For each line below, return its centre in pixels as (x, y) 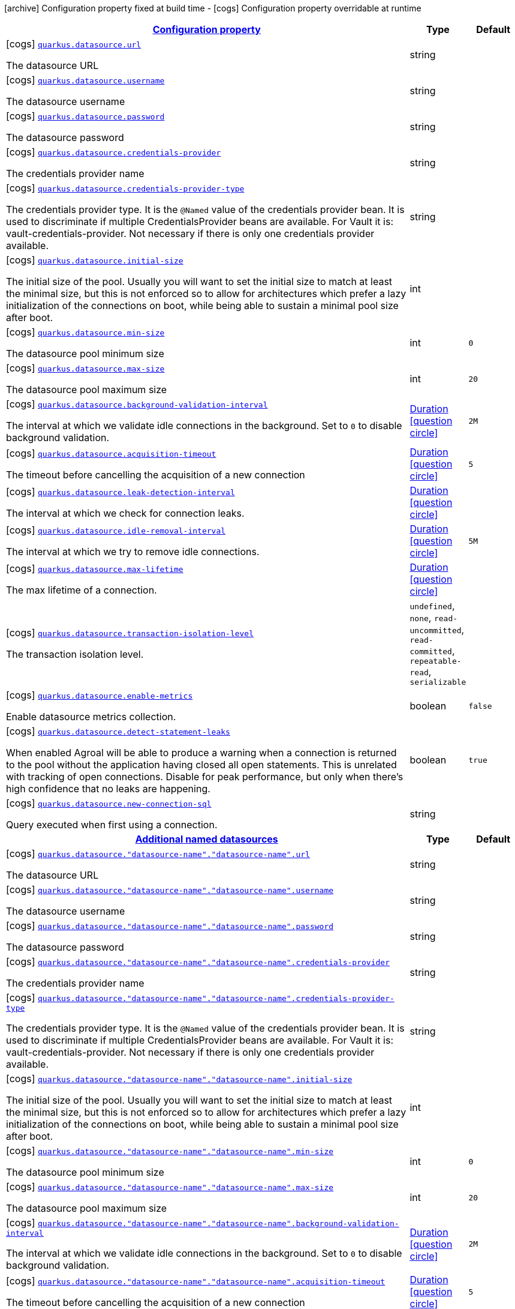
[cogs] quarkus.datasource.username (85, 80)
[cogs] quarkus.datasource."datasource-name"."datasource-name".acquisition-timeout (196, 1281)
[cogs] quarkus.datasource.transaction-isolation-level (130, 632)
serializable (438, 682)
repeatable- (436, 661)
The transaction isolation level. (75, 654)
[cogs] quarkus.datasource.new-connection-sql (109, 803)
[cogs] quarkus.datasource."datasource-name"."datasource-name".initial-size (179, 1079)
